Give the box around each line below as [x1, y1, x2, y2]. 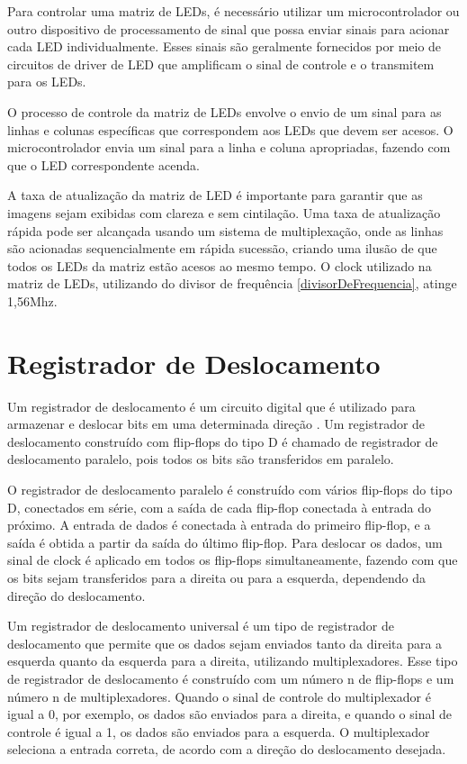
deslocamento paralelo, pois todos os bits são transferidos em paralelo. [7, 450, 394, 468]
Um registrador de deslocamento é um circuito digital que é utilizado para [7, 396, 416, 415]
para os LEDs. [7, 72, 86, 91]
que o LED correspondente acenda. [7, 155, 200, 174]
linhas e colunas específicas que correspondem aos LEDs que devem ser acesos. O [7, 120, 454, 139]
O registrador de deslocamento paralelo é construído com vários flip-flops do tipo [7, 480, 453, 498]
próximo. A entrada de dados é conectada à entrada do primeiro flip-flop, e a [7, 515, 431, 534]
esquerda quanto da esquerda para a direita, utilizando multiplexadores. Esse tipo [7, 651, 458, 670]
